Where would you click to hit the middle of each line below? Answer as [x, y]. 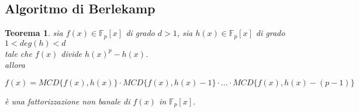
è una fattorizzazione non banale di [68, 101]
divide [72, 53]
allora [15, 65]
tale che [18, 53]
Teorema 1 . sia [34, 33]
